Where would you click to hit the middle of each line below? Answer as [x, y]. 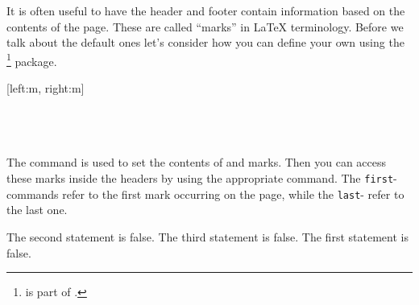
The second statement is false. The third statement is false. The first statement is [207, 236]
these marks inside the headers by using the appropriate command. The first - [202, 178]
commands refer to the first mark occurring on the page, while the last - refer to [205, 194]
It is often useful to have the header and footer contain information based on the [206, 10]
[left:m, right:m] [46, 88]
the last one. [37, 210]
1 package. [32, 60]
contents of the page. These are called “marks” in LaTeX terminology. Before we [205, 26]
